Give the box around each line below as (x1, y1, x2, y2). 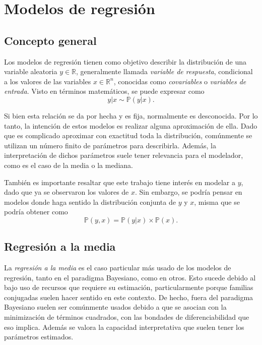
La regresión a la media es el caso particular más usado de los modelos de (4, 262, 231, 273)
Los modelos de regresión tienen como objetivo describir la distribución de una (4, 56, 247, 67)
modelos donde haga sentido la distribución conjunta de (4, 196, 176, 207)
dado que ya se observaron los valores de (4, 187, 129, 197)
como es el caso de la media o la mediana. (4, 159, 133, 170)
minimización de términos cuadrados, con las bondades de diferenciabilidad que (4, 312, 249, 322)
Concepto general (4, 32, 97, 48)
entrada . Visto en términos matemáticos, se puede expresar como (4, 86, 205, 96)
